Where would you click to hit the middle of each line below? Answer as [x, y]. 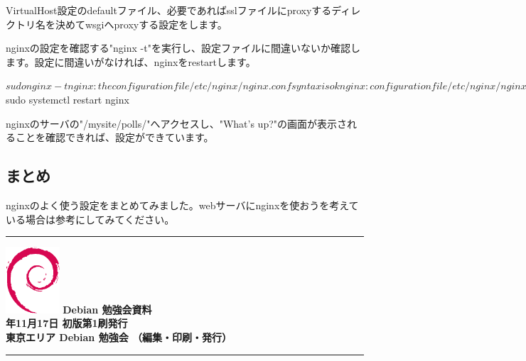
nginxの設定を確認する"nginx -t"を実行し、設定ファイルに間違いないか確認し [183, 48]
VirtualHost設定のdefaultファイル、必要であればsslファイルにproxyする [169, 10]
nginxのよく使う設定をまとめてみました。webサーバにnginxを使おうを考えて [182, 205]
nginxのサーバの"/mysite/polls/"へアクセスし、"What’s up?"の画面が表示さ [177, 123]
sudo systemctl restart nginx [68, 99]
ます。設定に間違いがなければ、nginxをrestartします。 [131, 61]
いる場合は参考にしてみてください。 [90, 219]
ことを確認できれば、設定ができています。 [114, 137]
